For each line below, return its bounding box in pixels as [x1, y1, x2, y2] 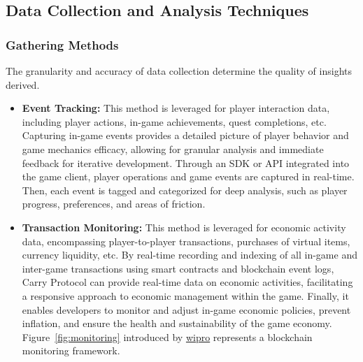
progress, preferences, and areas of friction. [22, 196, 206, 211]
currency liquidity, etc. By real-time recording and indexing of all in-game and [22, 247, 357, 262]
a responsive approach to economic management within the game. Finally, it [22, 288, 349, 303]
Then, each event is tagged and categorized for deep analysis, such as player [22, 182, 348, 197]
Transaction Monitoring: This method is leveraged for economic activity [22, 219, 346, 234]
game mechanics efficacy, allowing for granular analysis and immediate [22, 141, 324, 156]
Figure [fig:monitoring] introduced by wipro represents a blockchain [22, 329, 313, 344]
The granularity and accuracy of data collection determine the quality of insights [6, 64, 352, 78]
